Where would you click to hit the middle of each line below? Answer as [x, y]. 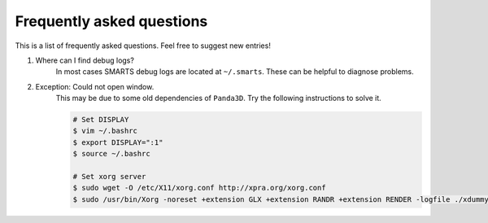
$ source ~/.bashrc [111, 154]
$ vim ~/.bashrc [105, 131]
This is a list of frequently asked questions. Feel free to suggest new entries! [143, 46]
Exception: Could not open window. [95, 86]
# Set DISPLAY [101, 120]
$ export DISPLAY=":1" [118, 142]
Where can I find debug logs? [85, 60]
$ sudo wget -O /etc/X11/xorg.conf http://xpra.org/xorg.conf [199, 188]
